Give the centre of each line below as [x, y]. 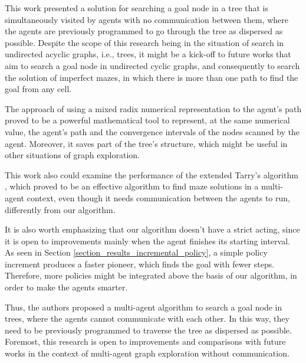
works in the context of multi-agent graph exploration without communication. [147, 353]
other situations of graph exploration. [72, 155]
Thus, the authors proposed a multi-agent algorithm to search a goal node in [144, 307]
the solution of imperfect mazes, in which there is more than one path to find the [152, 77]
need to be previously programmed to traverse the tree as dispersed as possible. [148, 330]
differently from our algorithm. [60, 209]
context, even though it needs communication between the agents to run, [158, 197]
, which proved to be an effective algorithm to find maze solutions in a [132, 186]
